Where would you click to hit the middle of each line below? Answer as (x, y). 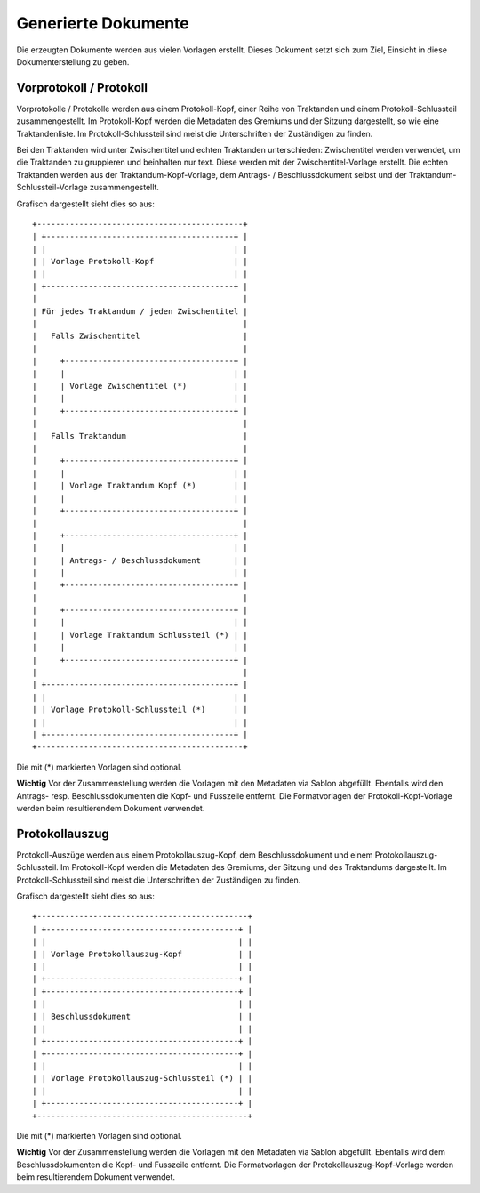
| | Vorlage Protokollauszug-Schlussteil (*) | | (143, 1078)
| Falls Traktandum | (140, 435)
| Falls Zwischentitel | (140, 336)
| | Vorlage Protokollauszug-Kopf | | (143, 954)
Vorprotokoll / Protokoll (82, 88)
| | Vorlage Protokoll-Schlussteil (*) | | (140, 710)
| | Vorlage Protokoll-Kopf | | (140, 262)
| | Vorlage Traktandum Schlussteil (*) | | (140, 635)
